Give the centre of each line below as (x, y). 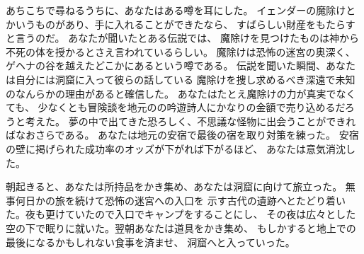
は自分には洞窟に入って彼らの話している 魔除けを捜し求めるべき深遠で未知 (181, 79)
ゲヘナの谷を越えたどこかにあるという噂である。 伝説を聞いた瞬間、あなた (181, 65)
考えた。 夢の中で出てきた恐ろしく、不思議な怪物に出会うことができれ (190, 121)
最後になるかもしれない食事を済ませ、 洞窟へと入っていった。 (150, 242)
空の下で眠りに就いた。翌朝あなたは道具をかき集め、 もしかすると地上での (181, 227)
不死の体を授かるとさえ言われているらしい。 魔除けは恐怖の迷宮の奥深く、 (181, 51)
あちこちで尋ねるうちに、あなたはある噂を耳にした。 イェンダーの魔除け (176, 10)
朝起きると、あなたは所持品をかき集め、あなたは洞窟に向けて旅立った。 (174, 186)
